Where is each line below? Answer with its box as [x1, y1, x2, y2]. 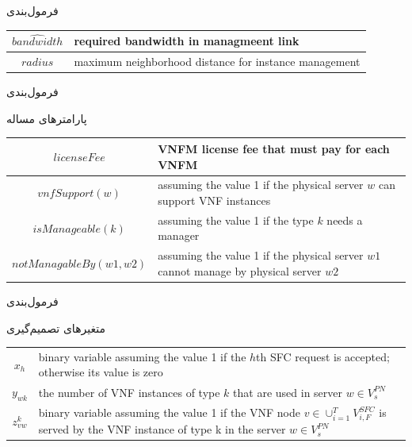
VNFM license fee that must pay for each [158, 140, 390, 156]
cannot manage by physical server [158, 262, 322, 279]
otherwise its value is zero [38, 364, 163, 380]
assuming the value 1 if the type [158, 211, 314, 228]
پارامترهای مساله [6, 110, 87, 126]
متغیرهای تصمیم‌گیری [6, 319, 105, 336]
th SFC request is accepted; [256, 348, 390, 364]
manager [158, 227, 200, 244]
